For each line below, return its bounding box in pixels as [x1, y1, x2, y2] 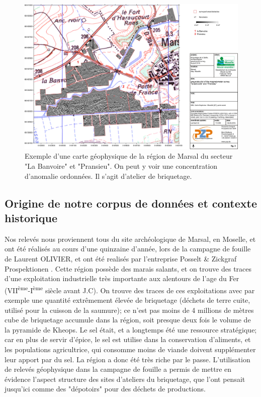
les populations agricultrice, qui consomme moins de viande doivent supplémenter [5, 344, 256, 354]
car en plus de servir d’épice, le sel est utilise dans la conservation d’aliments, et [5, 334, 251, 345]
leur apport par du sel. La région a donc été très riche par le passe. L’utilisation [5, 354, 250, 364]
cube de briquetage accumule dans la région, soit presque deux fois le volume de [5, 314, 251, 325]
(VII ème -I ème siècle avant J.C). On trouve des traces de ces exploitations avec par [5, 283, 255, 295]
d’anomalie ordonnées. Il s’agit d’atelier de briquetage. [25, 170, 192, 181]
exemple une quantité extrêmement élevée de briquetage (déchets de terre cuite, [5, 294, 250, 305]
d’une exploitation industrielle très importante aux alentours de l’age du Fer [5, 273, 239, 284]
